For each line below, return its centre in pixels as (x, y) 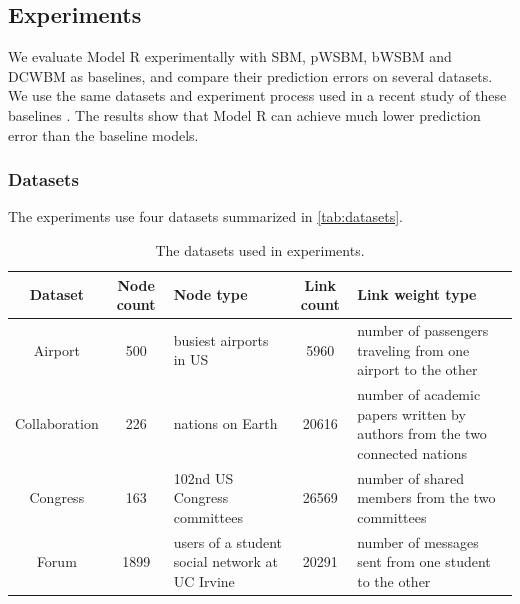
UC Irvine (204, 580)
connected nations (412, 452)
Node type (210, 294)
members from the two (426, 497)
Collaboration (57, 423)
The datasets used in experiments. (260, 249)
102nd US (203, 477)
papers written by (411, 413)
